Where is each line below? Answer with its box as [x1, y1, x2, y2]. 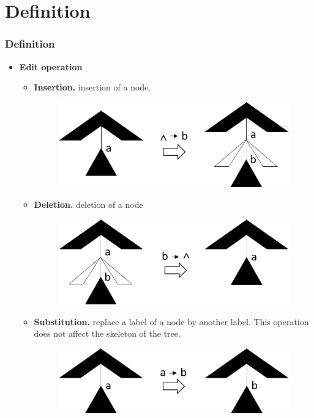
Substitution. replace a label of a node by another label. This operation [34, 315, 309, 328]
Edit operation [19, 60, 83, 73]
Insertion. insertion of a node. [34, 81, 151, 94]
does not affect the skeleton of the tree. [34, 327, 181, 340]
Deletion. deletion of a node [34, 197, 143, 210]
